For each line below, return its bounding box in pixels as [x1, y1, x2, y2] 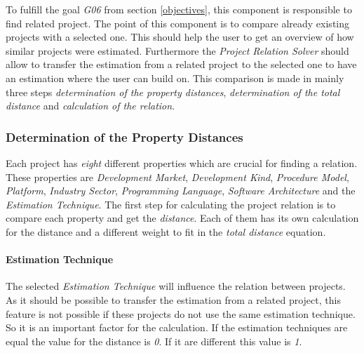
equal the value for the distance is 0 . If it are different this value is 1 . [6, 333, 302, 348]
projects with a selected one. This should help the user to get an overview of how [6, 29, 354, 44]
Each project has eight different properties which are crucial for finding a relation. [6, 155, 358, 170]
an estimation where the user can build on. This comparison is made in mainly [6, 70, 344, 85]
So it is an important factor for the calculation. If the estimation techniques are [6, 320, 348, 335]
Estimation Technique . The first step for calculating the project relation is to [6, 197, 336, 211]
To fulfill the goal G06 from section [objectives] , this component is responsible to [6, 2, 352, 16]
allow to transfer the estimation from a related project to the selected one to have [6, 57, 357, 72]
